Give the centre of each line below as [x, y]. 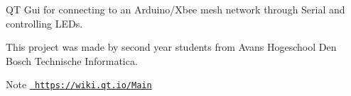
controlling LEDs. [44, 23]
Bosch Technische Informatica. [72, 60]
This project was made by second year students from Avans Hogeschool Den [171, 47]
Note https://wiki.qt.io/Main [79, 84]
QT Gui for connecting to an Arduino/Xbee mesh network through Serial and [175, 9]
